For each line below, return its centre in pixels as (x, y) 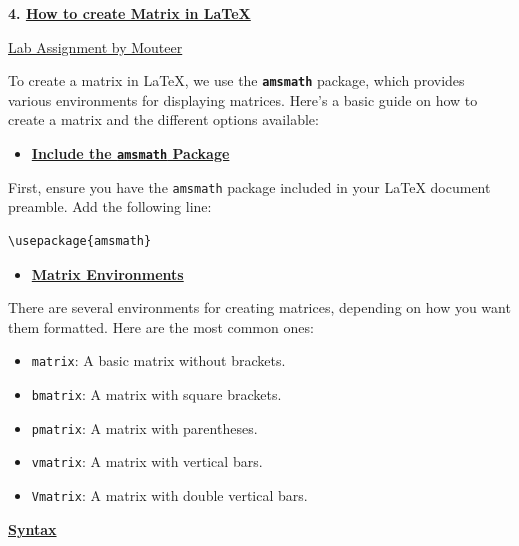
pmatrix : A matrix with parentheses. (144, 427)
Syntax (32, 528)
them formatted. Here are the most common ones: (161, 326)
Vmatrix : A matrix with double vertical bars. (169, 494)
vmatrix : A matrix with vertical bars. (147, 461)
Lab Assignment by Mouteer (95, 46)
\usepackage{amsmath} (80, 240)
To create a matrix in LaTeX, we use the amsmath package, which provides (236, 80)
